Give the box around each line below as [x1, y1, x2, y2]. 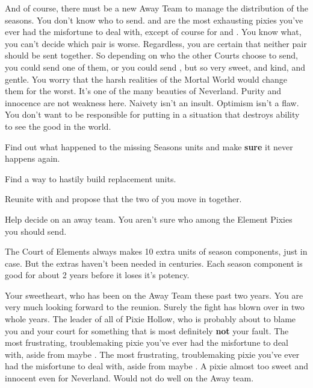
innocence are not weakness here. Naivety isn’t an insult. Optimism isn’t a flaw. [5, 96, 299, 109]
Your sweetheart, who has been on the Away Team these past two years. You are [5, 288, 303, 301]
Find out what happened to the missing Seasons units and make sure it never [5, 140, 293, 153]
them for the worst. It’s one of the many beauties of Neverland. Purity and [5, 84, 282, 97]
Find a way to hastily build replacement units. [5, 172, 176, 185]
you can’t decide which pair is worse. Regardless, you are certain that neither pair [5, 37, 307, 49]
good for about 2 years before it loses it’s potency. [5, 269, 190, 281]
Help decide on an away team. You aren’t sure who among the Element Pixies [5, 212, 293, 225]
